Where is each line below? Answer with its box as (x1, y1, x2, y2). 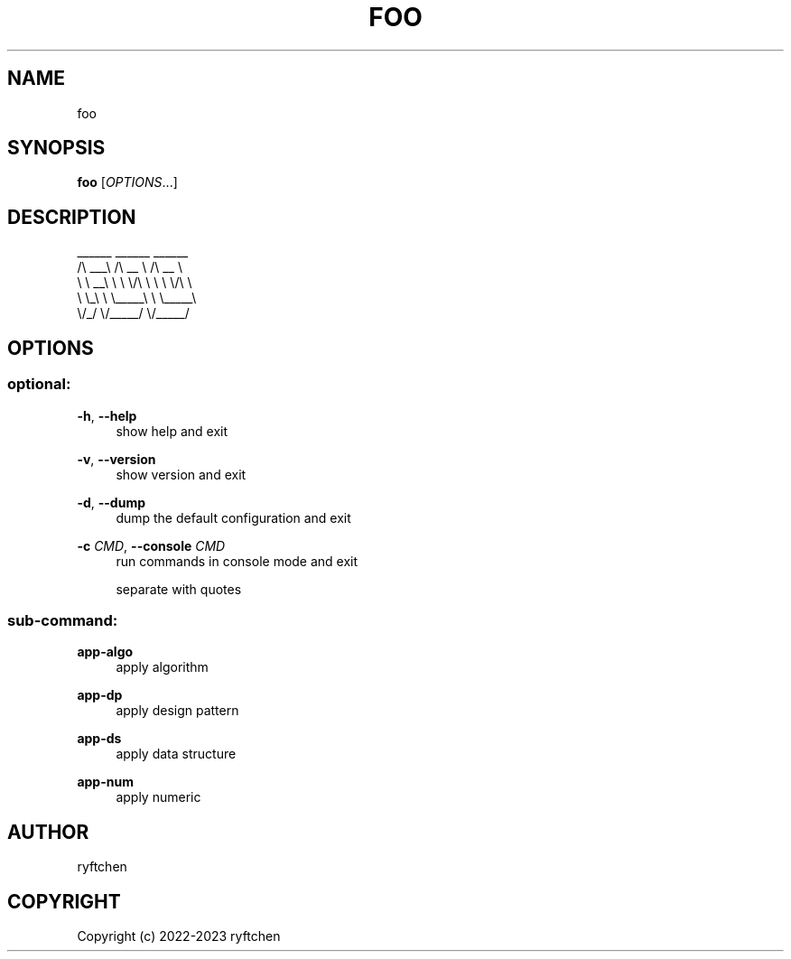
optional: (7, 375, 71, 394)
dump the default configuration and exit (116, 509, 351, 526)
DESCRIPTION (7, 205, 136, 228)
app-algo (77, 644, 134, 660)
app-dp (77, 687, 123, 703)
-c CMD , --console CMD (77, 537, 226, 554)
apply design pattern (116, 703, 239, 719)
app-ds (77, 731, 122, 747)
